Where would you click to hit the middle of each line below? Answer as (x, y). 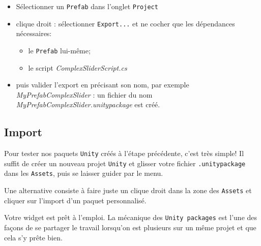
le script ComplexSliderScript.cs (78, 67)
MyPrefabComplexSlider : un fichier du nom (84, 94)
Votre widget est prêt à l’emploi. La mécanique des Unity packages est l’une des (131, 217)
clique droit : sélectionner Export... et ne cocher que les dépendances (125, 23)
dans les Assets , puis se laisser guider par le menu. (84, 173)
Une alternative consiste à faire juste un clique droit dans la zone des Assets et (128, 190)
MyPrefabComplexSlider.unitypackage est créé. (88, 104)
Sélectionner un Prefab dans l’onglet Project (87, 6)
